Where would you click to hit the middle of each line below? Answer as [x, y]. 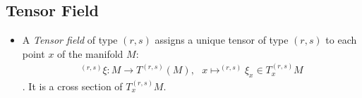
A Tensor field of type [70, 40]
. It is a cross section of [72, 86]
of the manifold [90, 53]
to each [341, 40]
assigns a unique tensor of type [222, 40]
